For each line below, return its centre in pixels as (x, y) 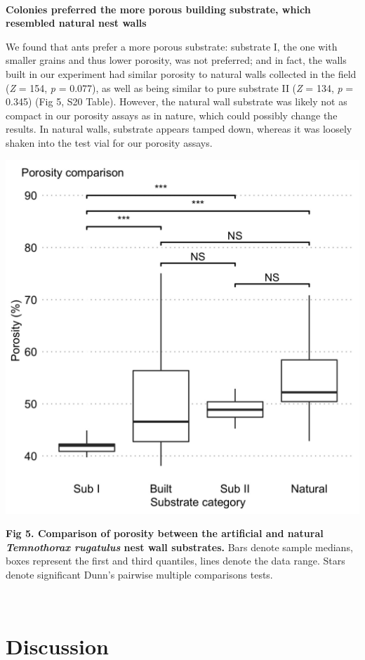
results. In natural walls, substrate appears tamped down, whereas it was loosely (179, 129)
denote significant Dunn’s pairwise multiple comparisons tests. (139, 574)
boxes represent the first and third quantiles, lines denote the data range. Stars (175, 561)
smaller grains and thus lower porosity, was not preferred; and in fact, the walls (176, 60)
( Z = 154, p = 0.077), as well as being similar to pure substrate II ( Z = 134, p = (180, 87)
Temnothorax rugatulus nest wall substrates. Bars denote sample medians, (179, 547)
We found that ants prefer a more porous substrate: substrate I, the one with (172, 46)
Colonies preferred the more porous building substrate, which (158, 9)
